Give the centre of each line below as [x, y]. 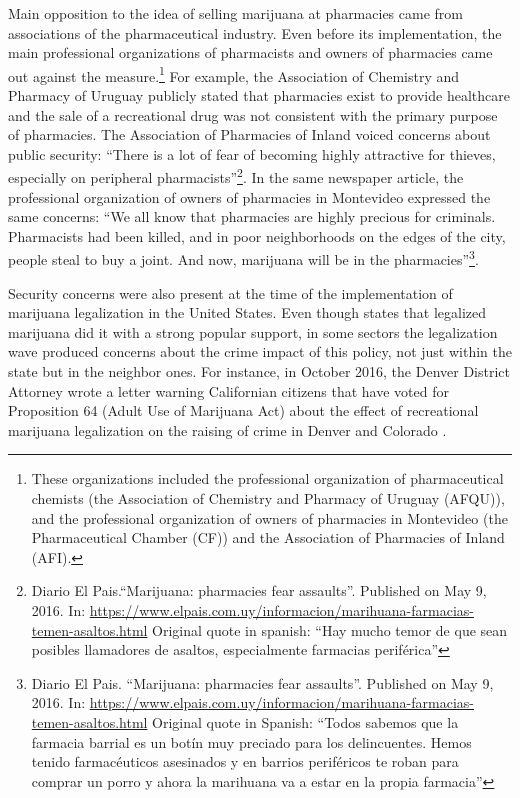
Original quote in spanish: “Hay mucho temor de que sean [330, 629]
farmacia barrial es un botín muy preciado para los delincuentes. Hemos [251, 741]
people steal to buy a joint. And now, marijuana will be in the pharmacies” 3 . [243, 258]
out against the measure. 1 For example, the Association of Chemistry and [234, 74]
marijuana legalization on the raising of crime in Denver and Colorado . [227, 429]
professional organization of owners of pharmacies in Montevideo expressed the [249, 196]
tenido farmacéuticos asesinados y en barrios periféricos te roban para [245, 761]
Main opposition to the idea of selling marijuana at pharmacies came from [235, 13]
